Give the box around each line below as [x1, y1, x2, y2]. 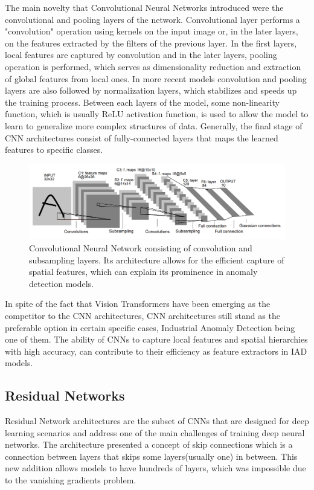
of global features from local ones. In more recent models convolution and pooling [5, 72, 307, 85]
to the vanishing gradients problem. [5, 474, 136, 486]
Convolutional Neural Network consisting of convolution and [29, 241, 252, 254]
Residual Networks [5, 386, 125, 405]
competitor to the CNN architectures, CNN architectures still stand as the [5, 309, 280, 321]
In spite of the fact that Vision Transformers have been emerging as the [5, 297, 271, 310]
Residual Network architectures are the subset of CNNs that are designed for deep [5, 414, 309, 427]
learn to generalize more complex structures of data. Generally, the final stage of [5, 119, 303, 132]
